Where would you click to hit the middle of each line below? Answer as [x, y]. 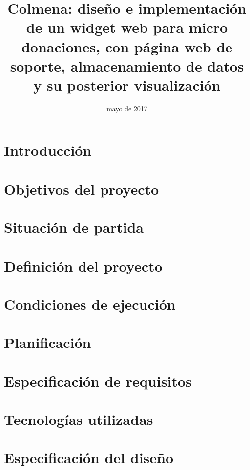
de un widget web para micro [127, 27]
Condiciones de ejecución [90, 304]
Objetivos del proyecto [82, 188]
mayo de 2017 [127, 108]
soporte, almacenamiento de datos [127, 65]
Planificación [48, 342]
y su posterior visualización [127, 85]
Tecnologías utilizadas [79, 419]
